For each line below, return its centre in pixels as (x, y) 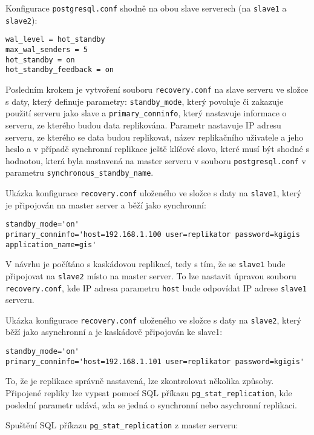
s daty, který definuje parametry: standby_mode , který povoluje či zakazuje (145, 101)
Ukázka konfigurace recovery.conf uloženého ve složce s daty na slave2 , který (153, 320)
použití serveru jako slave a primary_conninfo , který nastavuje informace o (146, 113)
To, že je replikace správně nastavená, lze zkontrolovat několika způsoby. (140, 381)
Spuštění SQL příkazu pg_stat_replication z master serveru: (122, 425)
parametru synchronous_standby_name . (80, 172)
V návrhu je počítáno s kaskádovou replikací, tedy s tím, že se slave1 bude (146, 264)
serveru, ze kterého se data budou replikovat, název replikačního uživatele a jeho (155, 137)
